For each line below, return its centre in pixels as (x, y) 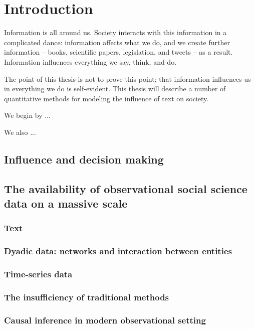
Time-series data (38, 274)
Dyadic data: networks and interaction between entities (118, 251)
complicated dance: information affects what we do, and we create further (117, 42)
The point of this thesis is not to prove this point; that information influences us (127, 78)
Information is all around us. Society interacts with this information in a (115, 32)
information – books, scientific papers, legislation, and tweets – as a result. (118, 52)
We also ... (20, 132)
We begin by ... (27, 115)
